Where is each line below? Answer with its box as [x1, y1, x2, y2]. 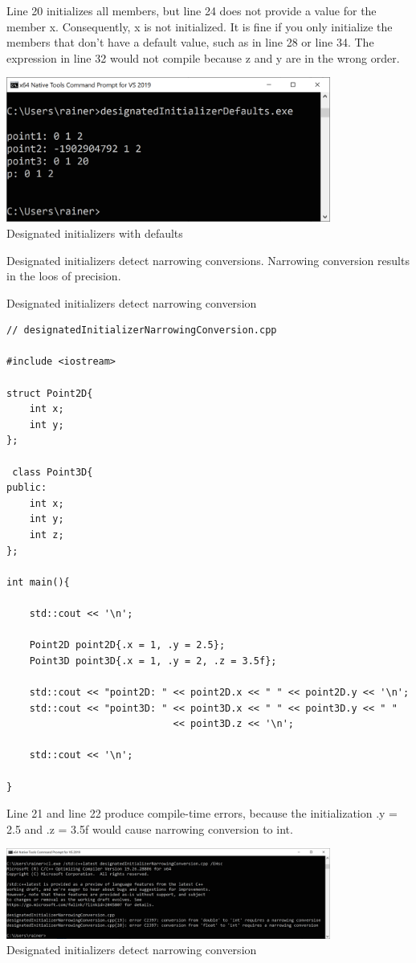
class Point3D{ [12, 466, 93, 478]
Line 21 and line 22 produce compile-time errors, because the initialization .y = [6, 805, 398, 822]
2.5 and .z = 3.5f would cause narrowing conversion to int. [6, 820, 293, 837]
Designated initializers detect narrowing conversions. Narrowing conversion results [6, 251, 410, 268]
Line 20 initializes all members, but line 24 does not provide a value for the [6, 2, 377, 18]
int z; [29, 529, 64, 541]
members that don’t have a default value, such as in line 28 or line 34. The [6, 34, 374, 51]
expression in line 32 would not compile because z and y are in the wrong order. [6, 49, 400, 66]
